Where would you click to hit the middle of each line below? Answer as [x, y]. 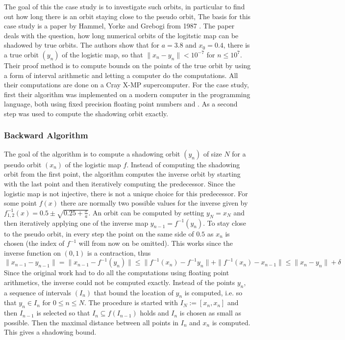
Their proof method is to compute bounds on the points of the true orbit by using [127, 65]
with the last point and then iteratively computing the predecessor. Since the [120, 183]
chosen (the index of [34, 243]
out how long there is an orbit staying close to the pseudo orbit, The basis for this [127, 16]
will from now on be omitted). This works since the [156, 243]
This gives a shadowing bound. [50, 332]
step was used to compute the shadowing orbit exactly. [86, 113]
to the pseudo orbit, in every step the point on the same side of [99, 233]
